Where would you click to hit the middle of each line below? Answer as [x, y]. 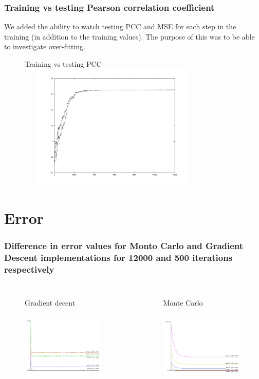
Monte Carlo [183, 303]
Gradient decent [50, 303]
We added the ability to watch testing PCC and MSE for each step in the [120, 26]
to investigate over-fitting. [45, 46]
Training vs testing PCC [63, 64]
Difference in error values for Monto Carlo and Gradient [124, 246]
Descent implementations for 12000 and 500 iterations [118, 258]
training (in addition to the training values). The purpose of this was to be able [129, 36]
